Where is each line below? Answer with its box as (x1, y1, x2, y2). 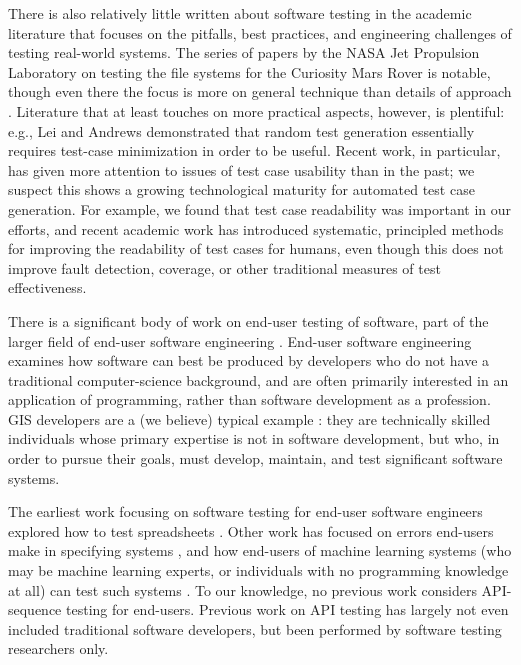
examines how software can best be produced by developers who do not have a (8, 350, 490, 371)
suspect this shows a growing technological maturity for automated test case (8, 179, 475, 200)
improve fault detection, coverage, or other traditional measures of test (8, 257, 441, 278)
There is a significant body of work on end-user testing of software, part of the (8, 310, 489, 331)
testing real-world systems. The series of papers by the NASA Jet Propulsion (8, 42, 480, 63)
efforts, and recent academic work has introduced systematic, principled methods (8, 218, 504, 239)
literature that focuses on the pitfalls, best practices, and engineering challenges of (8, 22, 512, 43)
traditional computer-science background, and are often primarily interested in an (8, 369, 509, 390)
